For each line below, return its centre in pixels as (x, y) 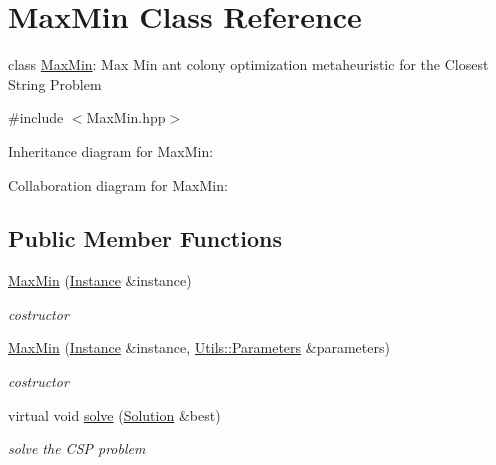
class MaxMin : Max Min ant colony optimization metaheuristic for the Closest (248, 64)
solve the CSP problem (77, 448)
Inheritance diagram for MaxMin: (111, 150)
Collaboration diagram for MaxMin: (118, 184)
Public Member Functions (145, 238)
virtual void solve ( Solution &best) (114, 414)
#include (36, 117)
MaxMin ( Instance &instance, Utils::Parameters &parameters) (199, 347)
